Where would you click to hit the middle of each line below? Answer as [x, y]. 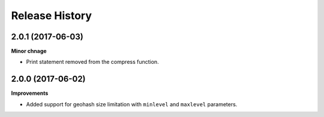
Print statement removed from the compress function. [92, 62]
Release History [52, 16]
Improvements [30, 93]
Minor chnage [29, 51]
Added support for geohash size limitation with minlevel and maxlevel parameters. [132, 104]
